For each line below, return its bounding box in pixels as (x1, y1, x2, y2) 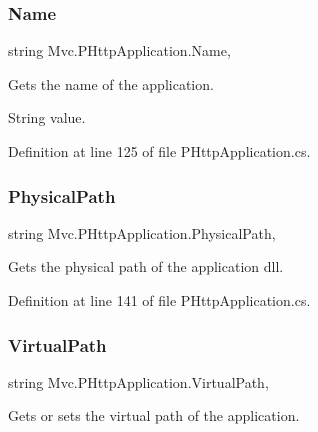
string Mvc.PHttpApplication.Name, (8, 40, 231, 61)
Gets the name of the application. (8, 73, 214, 94)
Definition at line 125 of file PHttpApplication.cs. (8, 141, 311, 161)
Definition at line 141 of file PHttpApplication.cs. (8, 290, 311, 310)
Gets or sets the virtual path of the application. (8, 405, 300, 426)
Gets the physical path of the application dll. (8, 256, 284, 277)
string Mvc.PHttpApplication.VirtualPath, (8, 371, 269, 392)
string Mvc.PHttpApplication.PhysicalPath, (8, 222, 276, 243)
